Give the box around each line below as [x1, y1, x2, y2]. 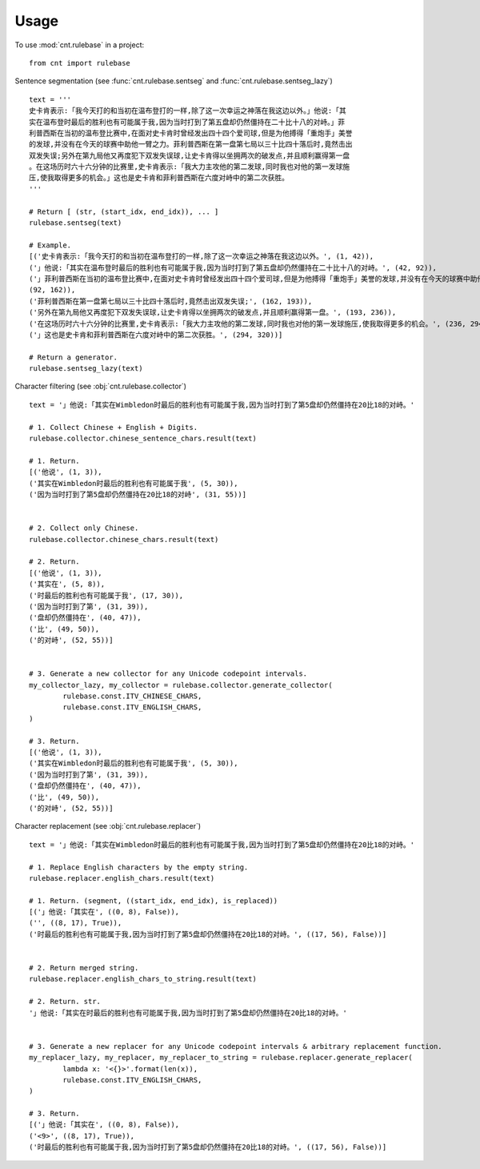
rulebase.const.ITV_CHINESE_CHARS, [62, 692, 202, 701]
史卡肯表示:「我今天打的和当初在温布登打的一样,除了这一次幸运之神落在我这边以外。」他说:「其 [29, 106, 347, 115]
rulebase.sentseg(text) [29, 219, 122, 227]
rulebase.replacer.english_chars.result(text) [29, 874, 215, 882]
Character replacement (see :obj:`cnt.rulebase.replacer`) [14, 822, 202, 831]
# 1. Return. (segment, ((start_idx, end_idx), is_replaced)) [29, 896, 278, 905]
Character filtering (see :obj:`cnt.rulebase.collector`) [14, 381, 187, 392]
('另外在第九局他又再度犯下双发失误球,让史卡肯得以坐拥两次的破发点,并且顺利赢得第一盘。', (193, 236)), [29, 308, 397, 317]
